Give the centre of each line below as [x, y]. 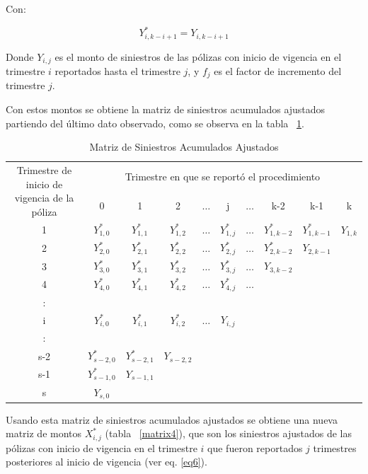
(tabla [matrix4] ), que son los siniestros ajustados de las [228, 433]
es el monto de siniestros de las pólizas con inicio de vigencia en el [198, 56]
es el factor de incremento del [278, 71]
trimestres [335, 447]
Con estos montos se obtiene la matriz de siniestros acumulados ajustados [166, 109]
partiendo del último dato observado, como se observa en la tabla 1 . [155, 123]
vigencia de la [44, 198]
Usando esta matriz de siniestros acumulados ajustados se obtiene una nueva [172, 419]
